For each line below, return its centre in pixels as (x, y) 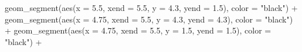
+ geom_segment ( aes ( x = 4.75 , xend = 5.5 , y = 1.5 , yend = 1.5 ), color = (138, 30)
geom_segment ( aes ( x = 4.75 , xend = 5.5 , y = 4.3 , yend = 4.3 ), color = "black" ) (149, 19)
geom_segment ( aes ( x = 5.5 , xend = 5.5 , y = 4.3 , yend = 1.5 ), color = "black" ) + (151, 8)
